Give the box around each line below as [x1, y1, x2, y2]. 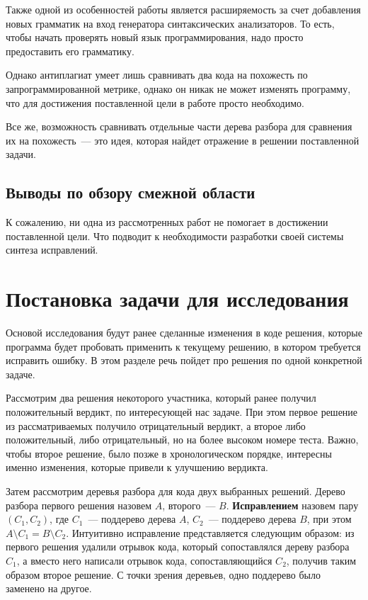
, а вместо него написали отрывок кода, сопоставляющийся [16, 553, 272, 567]
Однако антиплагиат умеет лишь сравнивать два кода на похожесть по [6, 67, 308, 82]
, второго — [162, 497, 216, 512]
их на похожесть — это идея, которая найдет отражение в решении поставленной [6, 132, 360, 147]
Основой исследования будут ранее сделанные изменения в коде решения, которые [6, 325, 362, 340]
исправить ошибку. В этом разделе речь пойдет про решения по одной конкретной [6, 353, 362, 368]
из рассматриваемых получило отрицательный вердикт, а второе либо [6, 418, 306, 433]
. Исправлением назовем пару [226, 497, 359, 512]
